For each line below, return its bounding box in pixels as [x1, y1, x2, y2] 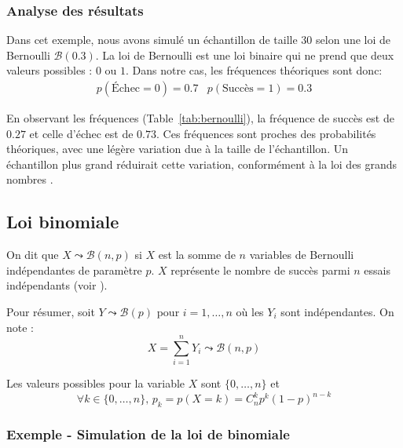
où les [236, 303, 264, 319]
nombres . [6, 171, 53, 188]
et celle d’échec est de [29, 125, 134, 141]
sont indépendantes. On [280, 303, 394, 319]
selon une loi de [316, 31, 390, 48]
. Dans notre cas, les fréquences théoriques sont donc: [126, 62, 383, 78]
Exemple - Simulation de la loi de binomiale [6, 424, 290, 444]
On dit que [6, 246, 59, 263]
